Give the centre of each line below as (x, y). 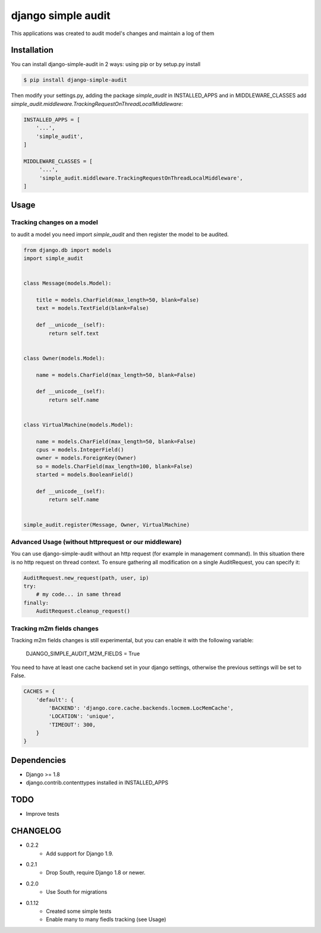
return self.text (74, 333)
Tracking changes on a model (54, 222)
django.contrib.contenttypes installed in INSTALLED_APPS (97, 783)
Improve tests (43, 814)
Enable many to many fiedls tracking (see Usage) (106, 919)
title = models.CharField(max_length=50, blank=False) (117, 300)
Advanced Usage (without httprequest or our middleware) (96, 542)
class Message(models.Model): (67, 283)
